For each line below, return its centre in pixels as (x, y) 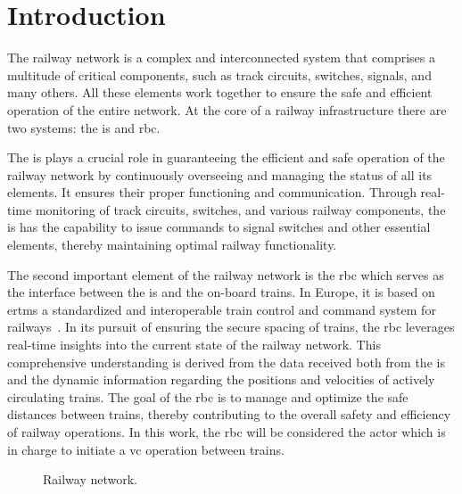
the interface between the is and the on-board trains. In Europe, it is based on (221, 292)
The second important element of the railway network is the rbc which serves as (226, 274)
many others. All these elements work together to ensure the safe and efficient (220, 92)
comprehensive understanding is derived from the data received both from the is (226, 362)
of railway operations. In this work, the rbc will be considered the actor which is (227, 432)
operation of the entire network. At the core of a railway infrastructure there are (227, 109)
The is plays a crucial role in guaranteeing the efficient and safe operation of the (226, 157)
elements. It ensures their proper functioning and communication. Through (212, 192)
